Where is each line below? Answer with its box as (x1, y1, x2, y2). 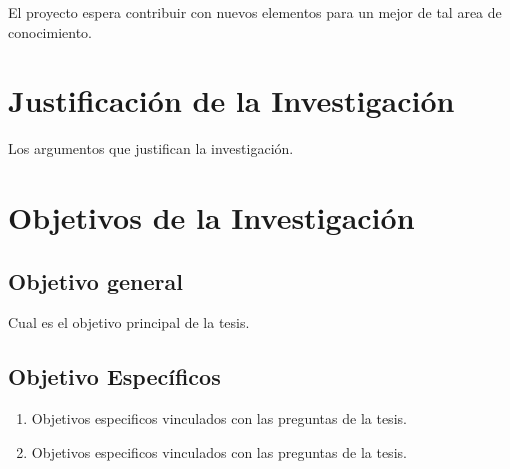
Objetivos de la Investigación (8, 197, 415, 238)
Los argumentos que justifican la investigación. (8, 138, 294, 159)
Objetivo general (8, 265, 183, 296)
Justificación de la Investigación (8, 80, 455, 121)
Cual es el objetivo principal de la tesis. (8, 312, 250, 333)
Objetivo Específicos (8, 361, 221, 392)
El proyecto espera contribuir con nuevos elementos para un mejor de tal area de (8, 2, 502, 22)
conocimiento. (8, 21, 92, 42)
